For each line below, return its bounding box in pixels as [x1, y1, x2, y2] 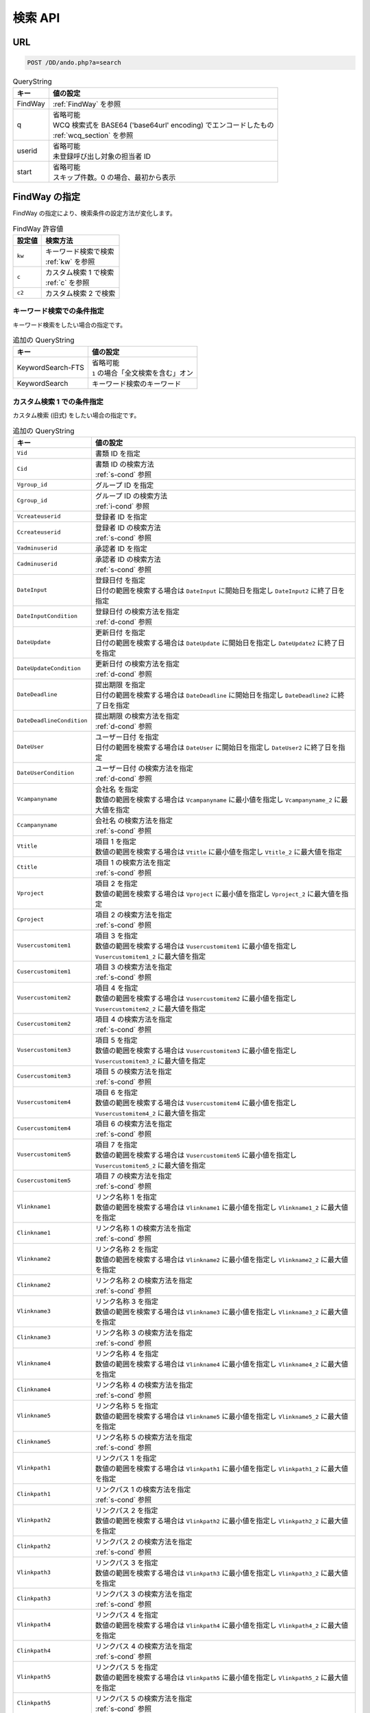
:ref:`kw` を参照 [45, 257, 95, 267]
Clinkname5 [16, 1438, 51, 1446]
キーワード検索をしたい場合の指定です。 [12, 321, 127, 329]
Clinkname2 [16, 1281, 51, 1289]
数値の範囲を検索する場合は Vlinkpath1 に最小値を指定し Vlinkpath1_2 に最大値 [95, 1464, 349, 1473]
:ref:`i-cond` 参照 [95, 501, 150, 510]
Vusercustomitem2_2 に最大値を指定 [95, 1004, 206, 1013]
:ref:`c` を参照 [45, 278, 90, 287]
